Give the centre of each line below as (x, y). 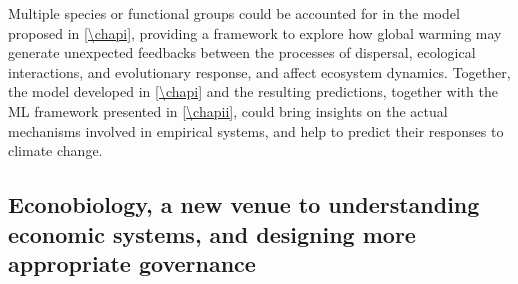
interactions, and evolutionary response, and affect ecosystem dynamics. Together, (259, 71)
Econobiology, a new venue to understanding (244, 204)
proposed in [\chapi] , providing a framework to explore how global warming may (255, 32)
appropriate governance (132, 262)
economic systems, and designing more (212, 233)
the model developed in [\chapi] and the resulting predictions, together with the (253, 91)
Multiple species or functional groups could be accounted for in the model (234, 13)
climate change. (55, 150)
